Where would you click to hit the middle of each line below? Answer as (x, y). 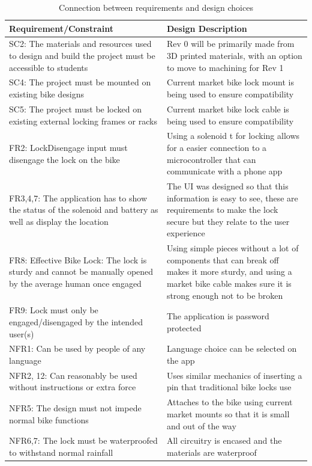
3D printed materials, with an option (234, 56)
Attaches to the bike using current (229, 402)
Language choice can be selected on (232, 348)
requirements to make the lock (222, 210)
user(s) (22, 333)
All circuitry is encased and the (224, 440)
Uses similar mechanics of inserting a (234, 375)
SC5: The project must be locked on (75, 109)
